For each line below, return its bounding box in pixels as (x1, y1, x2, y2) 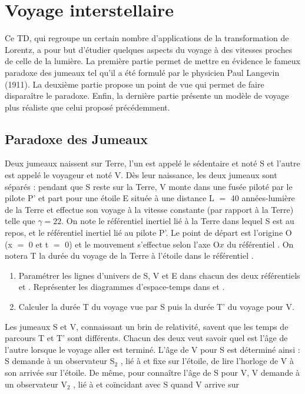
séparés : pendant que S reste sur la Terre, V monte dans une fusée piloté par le (5, 180, 293, 192)
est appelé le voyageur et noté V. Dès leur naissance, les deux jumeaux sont (5, 169, 277, 181)
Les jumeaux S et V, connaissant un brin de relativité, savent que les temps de (5, 320, 289, 332)
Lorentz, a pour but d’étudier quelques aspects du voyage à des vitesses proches (5, 43, 293, 55)
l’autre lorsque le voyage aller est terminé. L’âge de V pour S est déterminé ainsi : (5, 343, 300, 355)
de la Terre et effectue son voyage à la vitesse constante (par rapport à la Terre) (5, 203, 294, 215)
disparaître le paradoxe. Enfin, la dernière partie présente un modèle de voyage (5, 89, 289, 102)
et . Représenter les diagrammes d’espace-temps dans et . (18, 281, 225, 293)
